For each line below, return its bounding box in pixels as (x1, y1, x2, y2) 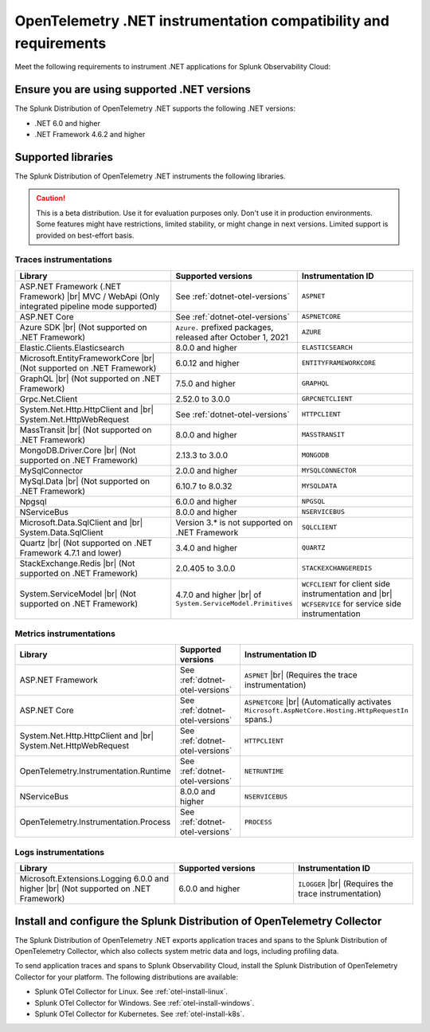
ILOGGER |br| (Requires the (298, 878, 393, 889)
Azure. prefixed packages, (175, 321, 274, 332)
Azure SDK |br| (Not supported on (19, 321, 147, 332)
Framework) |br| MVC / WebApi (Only (19, 291, 160, 302)
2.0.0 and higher (175, 465, 238, 476)
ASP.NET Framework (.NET (19, 281, 122, 292)
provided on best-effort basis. (36, 230, 135, 240)
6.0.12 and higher (175, 357, 240, 368)
